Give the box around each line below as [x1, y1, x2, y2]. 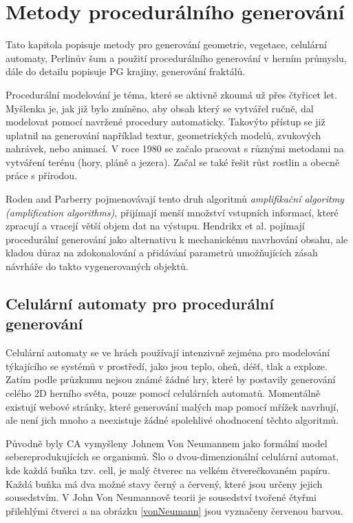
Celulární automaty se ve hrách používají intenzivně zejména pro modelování [6, 345, 330, 360]
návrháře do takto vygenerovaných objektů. [6, 259, 189, 274]
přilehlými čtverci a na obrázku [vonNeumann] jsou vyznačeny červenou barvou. [6, 503, 343, 517]
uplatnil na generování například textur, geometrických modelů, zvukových [6, 127, 321, 142]
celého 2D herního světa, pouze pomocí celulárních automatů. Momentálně [6, 386, 321, 400]
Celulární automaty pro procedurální [6, 293, 274, 314]
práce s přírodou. [6, 168, 78, 183]
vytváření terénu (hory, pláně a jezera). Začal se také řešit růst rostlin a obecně [6, 154, 340, 169]
